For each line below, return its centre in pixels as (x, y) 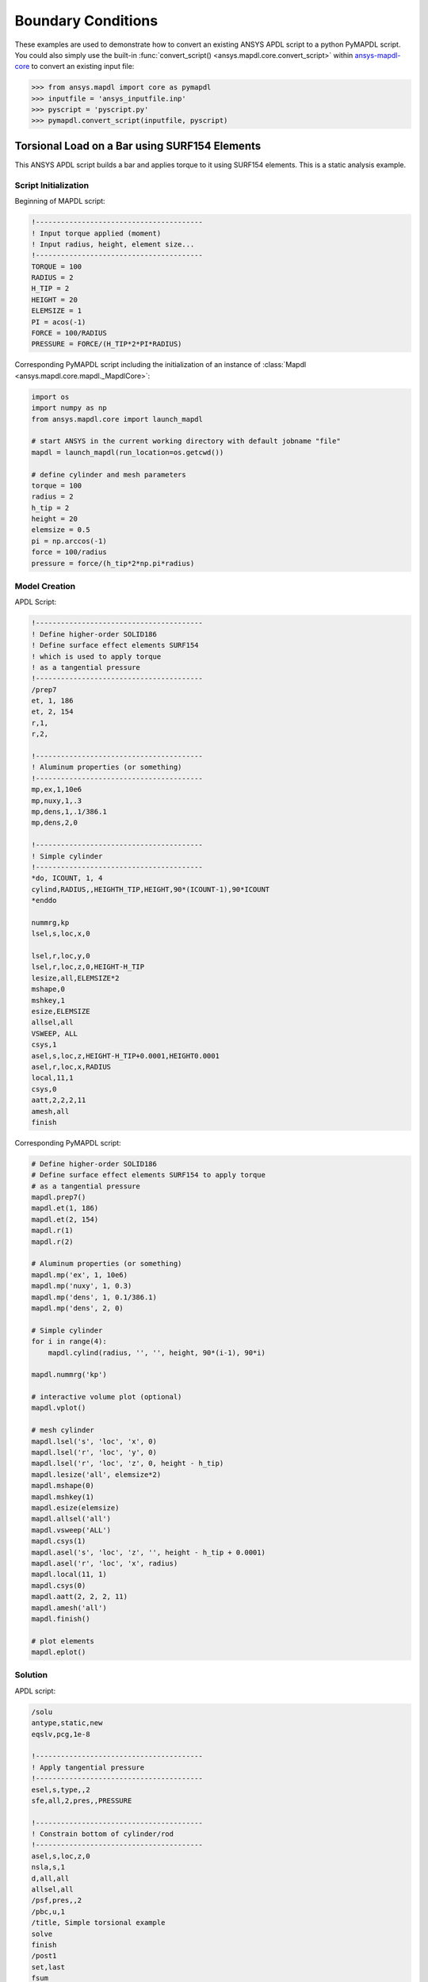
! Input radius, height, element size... (113, 244)
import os (50, 397)
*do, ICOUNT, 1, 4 (67, 878)
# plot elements (63, 1641)
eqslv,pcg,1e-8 (61, 1734)
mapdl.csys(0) (59, 1585)
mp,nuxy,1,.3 (57, 800)
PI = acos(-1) (59, 322)
